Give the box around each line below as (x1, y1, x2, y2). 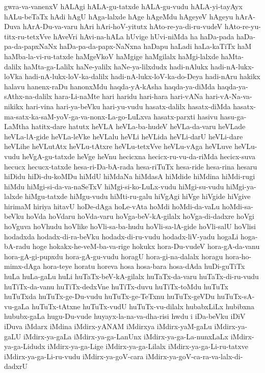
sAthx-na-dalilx (4, 91, 52, 102)
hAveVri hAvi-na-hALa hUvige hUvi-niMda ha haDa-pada (53, 31, 234, 41)
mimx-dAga (4, 261, 41, 271)
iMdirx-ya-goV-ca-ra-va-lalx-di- (146, 351, 243, 361)
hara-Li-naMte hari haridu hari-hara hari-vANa (54, 91, 203, 102)
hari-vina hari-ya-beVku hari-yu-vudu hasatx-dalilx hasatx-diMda (25, 101, 231, 111)
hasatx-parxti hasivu (153, 111, 218, 121)
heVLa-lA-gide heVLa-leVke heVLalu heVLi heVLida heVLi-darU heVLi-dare (4, 131, 243, 141)
